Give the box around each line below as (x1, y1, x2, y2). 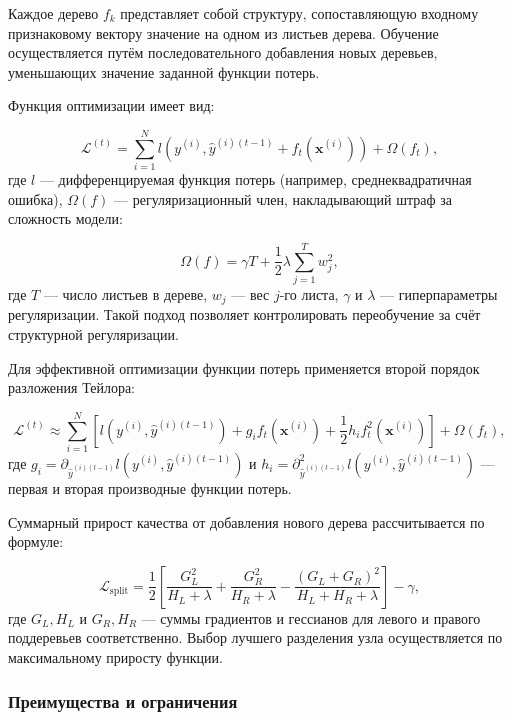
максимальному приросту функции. (8, 646, 223, 667)
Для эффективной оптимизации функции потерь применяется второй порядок (8, 357, 480, 378)
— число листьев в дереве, (43, 284, 208, 304)
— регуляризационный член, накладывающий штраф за (114, 188, 453, 209)
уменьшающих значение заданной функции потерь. (8, 61, 320, 82)
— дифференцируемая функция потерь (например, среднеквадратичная (39, 169, 472, 190)
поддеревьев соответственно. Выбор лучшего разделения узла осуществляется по (8, 627, 503, 648)
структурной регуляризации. (8, 324, 179, 345)
